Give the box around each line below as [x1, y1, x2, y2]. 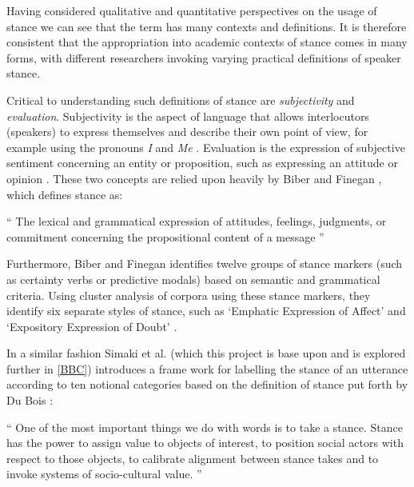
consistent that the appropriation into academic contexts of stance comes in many [6, 34, 408, 50]
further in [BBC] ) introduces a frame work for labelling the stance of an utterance [6, 360, 408, 377]
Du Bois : [6, 392, 54, 409]
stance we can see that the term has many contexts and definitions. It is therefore [6, 18, 407, 34]
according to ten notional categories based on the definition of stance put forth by [6, 376, 408, 393]
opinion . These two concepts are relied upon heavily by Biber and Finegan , [6, 170, 382, 186]
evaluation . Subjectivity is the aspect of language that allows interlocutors [6, 107, 369, 124]
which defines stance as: [6, 186, 123, 202]
